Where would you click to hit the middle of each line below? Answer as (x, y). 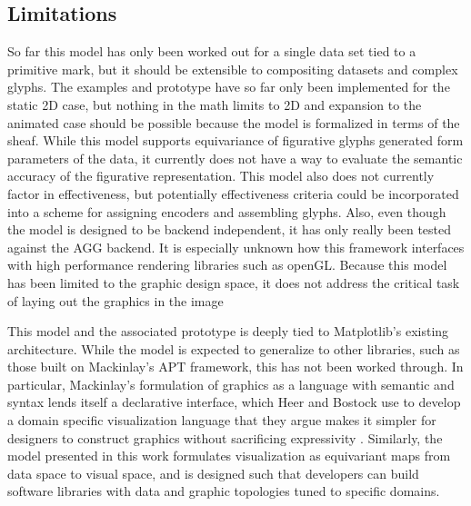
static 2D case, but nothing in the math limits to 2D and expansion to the (215, 104)
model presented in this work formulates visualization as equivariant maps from (229, 456)
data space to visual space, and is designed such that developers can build (213, 473)
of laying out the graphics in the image (115, 300)
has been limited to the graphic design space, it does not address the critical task (234, 282)
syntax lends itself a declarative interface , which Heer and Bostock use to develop (234, 402)
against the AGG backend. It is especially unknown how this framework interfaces (236, 247)
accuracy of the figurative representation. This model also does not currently (221, 176)
